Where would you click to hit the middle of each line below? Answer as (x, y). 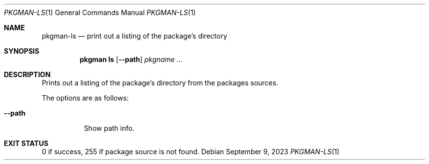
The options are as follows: (85, 98)
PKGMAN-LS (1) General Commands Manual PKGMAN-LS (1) (100, 12)
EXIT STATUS (26, 143)
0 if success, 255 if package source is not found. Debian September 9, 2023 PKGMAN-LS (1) (191, 152)
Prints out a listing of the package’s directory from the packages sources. (160, 83)
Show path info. (109, 128)
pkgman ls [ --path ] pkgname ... (131, 59)
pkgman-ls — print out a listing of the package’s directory (134, 36)
